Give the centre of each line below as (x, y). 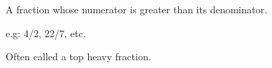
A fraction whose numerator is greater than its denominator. (137, 9)
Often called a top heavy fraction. (79, 56)
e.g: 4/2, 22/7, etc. (46, 33)
